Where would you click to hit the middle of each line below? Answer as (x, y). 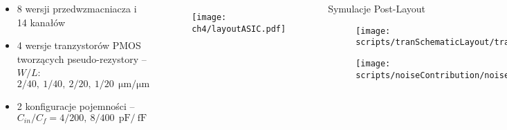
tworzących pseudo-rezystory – (82, 58)
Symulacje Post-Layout (377, 8)
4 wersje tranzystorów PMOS (79, 45)
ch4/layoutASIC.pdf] (239, 29)
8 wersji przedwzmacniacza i (77, 8)
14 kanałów (41, 22)
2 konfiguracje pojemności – (76, 105)
